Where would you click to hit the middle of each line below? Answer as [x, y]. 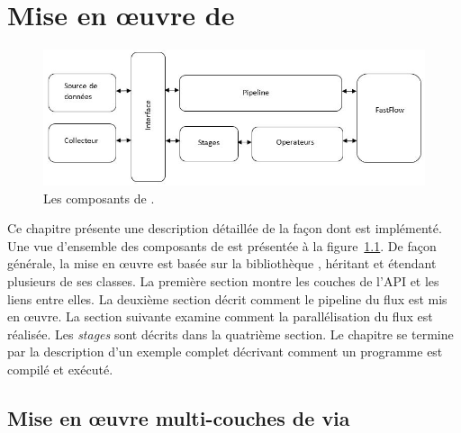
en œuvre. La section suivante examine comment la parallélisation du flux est [220, 316]
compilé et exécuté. [60, 370]
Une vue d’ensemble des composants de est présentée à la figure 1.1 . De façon [222, 245]
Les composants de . [99, 198]
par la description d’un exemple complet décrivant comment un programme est [225, 352]
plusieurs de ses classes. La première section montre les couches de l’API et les [223, 281]
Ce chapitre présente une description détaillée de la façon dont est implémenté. [225, 228]
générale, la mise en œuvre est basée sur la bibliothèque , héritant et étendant [222, 263]
